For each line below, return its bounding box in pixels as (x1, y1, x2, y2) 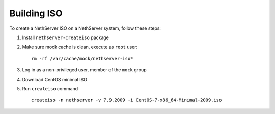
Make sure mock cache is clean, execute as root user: (22, 44, 138, 50)
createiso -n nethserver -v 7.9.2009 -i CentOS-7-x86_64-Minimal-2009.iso (31, 97, 222, 103)
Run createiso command (22, 85, 78, 91)
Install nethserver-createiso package (22, 34, 109, 41)
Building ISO (9, 8, 63, 19)
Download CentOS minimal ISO (22, 76, 88, 82)
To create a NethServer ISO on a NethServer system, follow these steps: (9, 25, 161, 31)
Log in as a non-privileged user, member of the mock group (22, 67, 147, 73)
